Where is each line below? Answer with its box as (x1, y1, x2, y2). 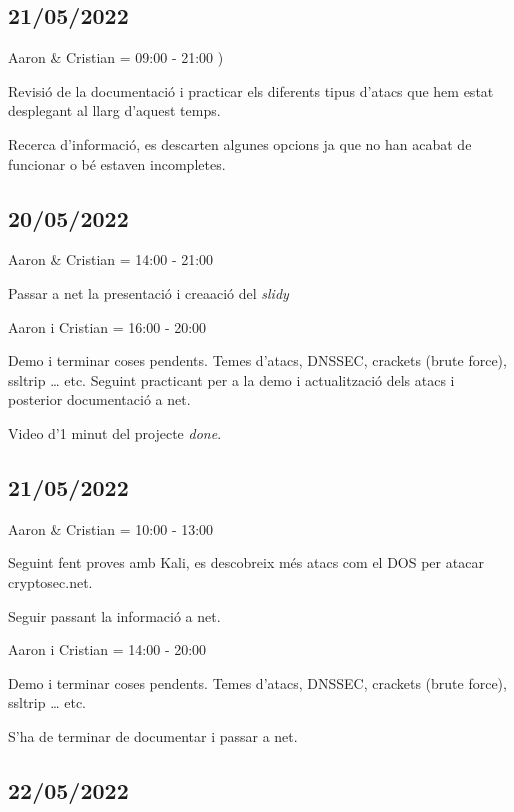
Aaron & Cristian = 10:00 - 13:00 (8, 518, 214, 539)
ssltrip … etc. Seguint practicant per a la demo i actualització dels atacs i (8, 369, 455, 390)
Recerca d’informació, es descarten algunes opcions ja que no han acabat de (8, 133, 472, 154)
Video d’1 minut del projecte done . (8, 422, 222, 443)
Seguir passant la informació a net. (8, 605, 221, 626)
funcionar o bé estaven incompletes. (8, 153, 226, 174)
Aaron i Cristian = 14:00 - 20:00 (8, 639, 207, 660)
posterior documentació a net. (8, 389, 191, 410)
